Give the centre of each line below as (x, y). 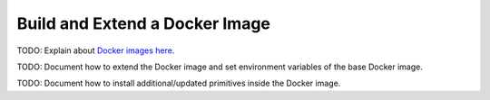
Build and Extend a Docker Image (144, 23)
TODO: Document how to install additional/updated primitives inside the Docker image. (179, 83)
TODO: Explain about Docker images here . (96, 50)
